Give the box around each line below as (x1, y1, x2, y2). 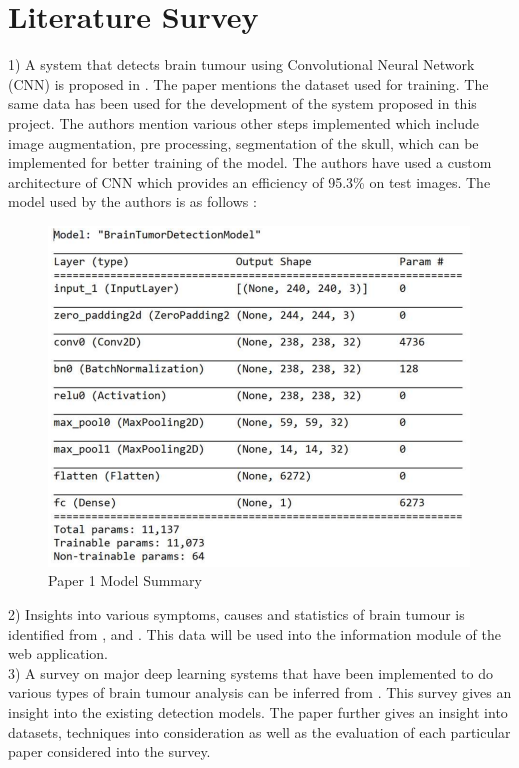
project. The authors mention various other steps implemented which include (8, 112, 480, 133)
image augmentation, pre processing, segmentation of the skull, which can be (8, 132, 479, 153)
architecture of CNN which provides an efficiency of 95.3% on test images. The (8, 171, 491, 192)
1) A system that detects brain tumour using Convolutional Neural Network (8, 54, 475, 75)
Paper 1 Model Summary (48, 570, 202, 591)
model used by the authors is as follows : (8, 191, 257, 212)
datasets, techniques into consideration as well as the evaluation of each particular (8, 721, 511, 742)
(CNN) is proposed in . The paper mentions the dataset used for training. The (8, 73, 489, 94)
